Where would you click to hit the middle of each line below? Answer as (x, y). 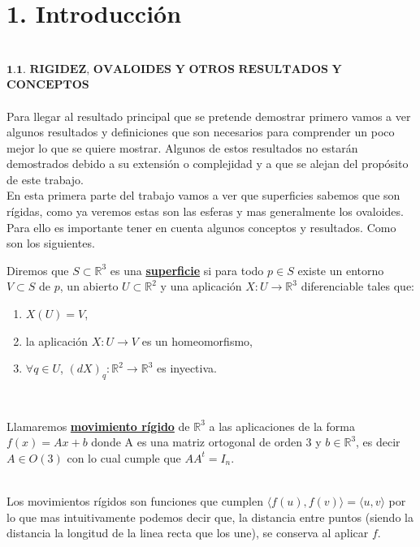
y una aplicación (201, 286)
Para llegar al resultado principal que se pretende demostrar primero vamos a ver (209, 116)
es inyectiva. (187, 368)
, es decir (378, 442)
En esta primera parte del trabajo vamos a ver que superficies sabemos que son (204, 195)
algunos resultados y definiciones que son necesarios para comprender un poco (201, 132)
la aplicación (57, 340)
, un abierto (89, 286)
